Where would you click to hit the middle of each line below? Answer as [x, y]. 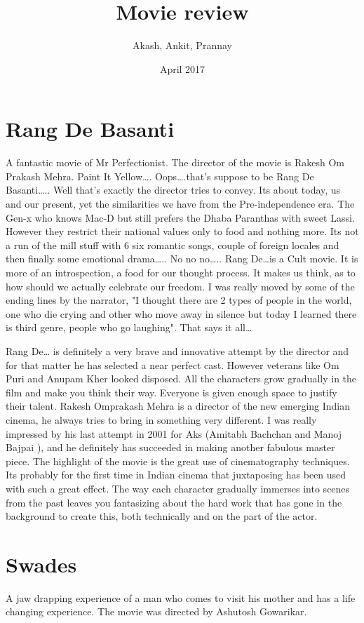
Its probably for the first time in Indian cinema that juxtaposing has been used [176, 475]
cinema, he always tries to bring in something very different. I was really [161, 419]
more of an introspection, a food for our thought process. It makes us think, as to [181, 272]
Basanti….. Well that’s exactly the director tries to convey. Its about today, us [173, 190]
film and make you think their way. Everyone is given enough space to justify [171, 392]
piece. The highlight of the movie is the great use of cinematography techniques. [178, 461]
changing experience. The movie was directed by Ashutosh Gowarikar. [156, 611]
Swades [41, 564]
